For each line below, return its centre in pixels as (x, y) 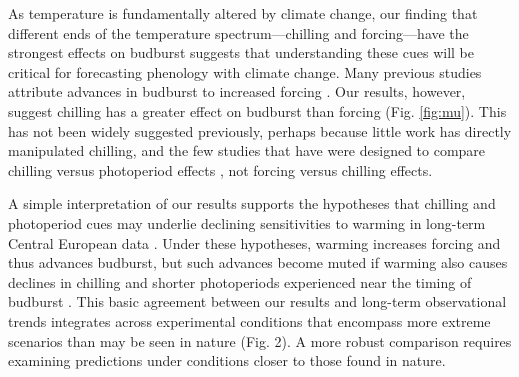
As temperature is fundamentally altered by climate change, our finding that (243, 13)
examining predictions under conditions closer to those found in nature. (227, 360)
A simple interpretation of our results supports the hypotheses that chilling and (252, 203)
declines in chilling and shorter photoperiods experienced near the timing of (240, 281)
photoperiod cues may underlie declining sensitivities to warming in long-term (247, 222)
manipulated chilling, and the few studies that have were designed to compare (247, 150)
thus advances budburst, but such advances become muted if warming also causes (258, 262)
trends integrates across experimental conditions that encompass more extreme (249, 320)
